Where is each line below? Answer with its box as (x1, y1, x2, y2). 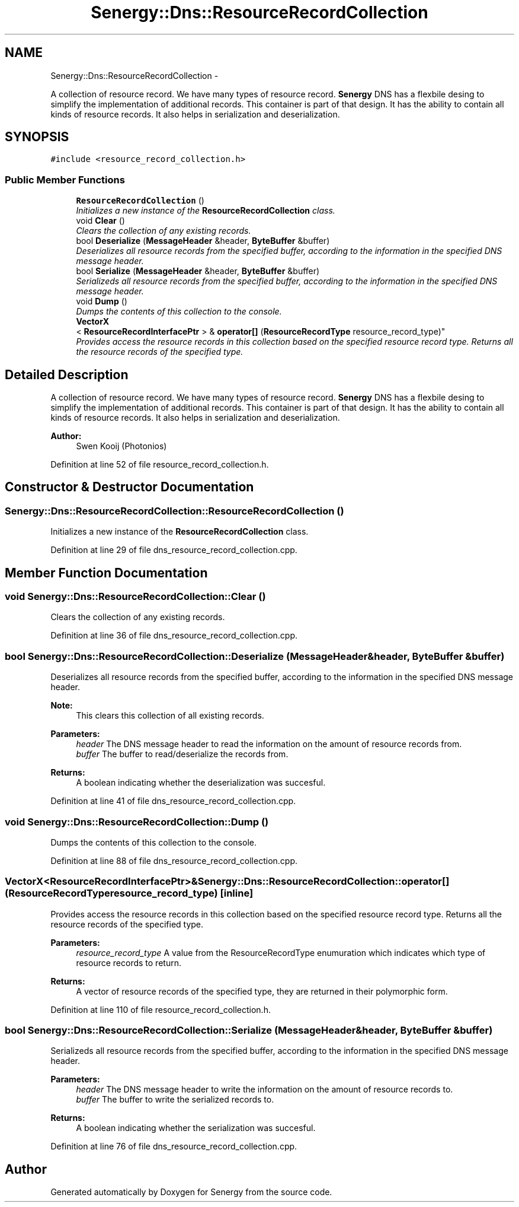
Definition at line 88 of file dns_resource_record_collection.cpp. (50, 855, 298, 866)
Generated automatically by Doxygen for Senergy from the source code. (50, 1187, 332, 1198)
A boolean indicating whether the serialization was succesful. (76, 1123, 316, 1133)
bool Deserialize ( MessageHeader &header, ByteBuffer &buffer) (76, 236, 330, 246)
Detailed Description (5, 367, 129, 382)
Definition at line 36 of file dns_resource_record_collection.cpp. (50, 630, 298, 641)
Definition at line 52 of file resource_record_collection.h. (50, 459, 269, 470)
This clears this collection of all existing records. (76, 710, 264, 721)
